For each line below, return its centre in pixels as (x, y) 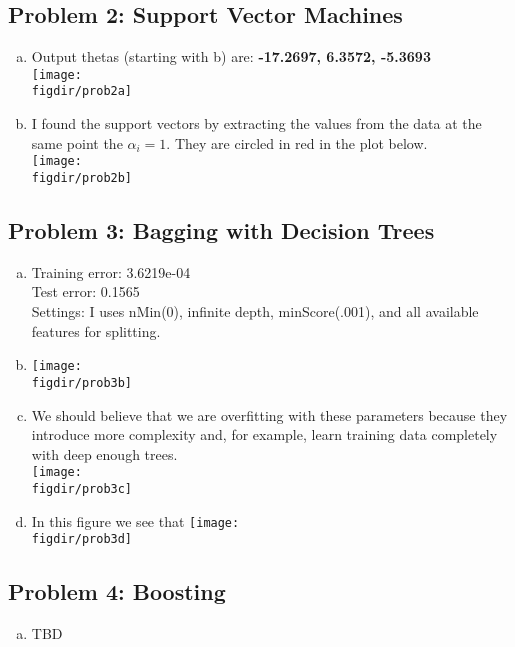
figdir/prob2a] (82, 91)
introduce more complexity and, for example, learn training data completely (264, 434)
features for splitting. (96, 330)
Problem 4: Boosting (117, 591)
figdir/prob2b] (82, 177)
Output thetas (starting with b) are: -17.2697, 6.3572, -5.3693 (231, 56)
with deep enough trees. (104, 453)
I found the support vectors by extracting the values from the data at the (256, 123)
